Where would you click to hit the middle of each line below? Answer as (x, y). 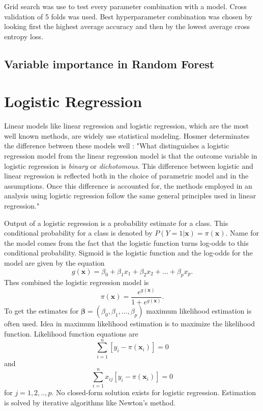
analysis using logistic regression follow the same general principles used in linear (130, 196)
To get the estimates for (41, 311)
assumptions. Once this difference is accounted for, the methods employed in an (128, 185)
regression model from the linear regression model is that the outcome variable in (131, 156)
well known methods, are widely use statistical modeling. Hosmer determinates (127, 135)
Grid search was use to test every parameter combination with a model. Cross (126, 6)
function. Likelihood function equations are (71, 333)
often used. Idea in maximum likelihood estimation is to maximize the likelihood (129, 324)
